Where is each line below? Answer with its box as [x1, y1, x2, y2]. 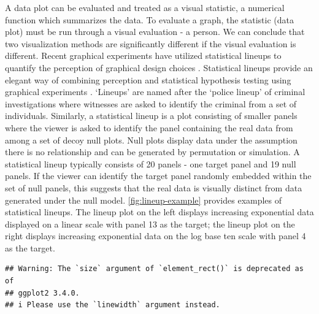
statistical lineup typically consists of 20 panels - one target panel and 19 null [5, 157, 296, 170]
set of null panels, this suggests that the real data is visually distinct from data [5, 181, 302, 194]
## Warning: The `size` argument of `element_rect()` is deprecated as [5, 264, 304, 274]
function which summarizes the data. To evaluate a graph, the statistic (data [5, 13, 294, 26]
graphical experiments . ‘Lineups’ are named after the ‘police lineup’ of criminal [5, 85, 306, 98]
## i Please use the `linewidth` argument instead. [5, 301, 220, 310]
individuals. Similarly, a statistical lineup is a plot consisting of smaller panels [5, 109, 298, 122]
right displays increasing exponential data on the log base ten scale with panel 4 [5, 229, 306, 242]
